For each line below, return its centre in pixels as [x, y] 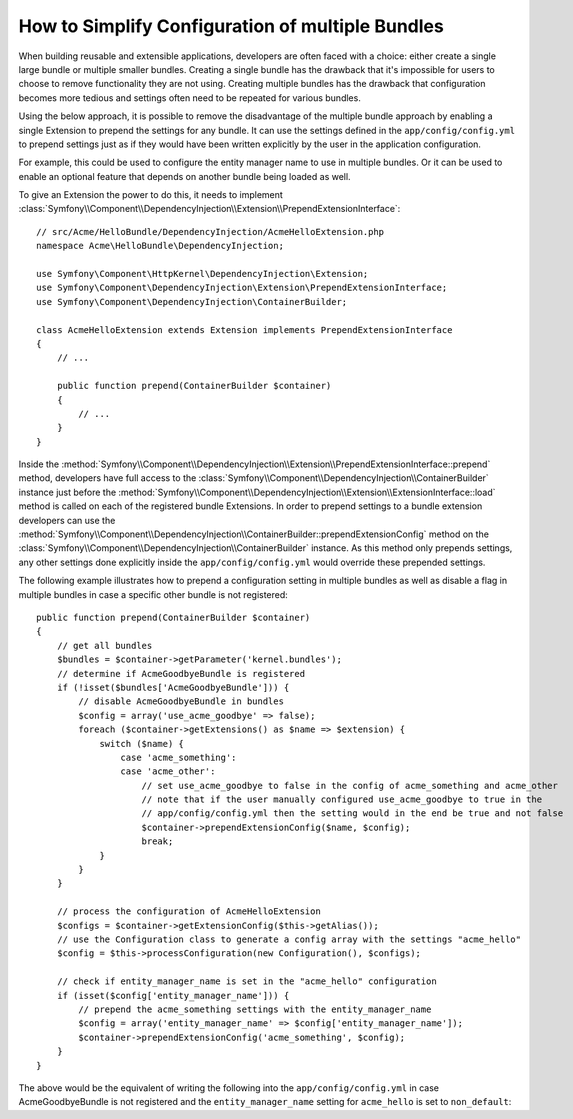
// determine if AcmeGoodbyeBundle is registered [180, 673]
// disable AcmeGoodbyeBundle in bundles [181, 701]
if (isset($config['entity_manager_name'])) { [173, 995]
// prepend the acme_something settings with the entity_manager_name [255, 1009]
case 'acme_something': [178, 757]
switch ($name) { [142, 743]
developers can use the [67, 520]
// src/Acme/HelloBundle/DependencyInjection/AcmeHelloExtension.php [210, 231]
